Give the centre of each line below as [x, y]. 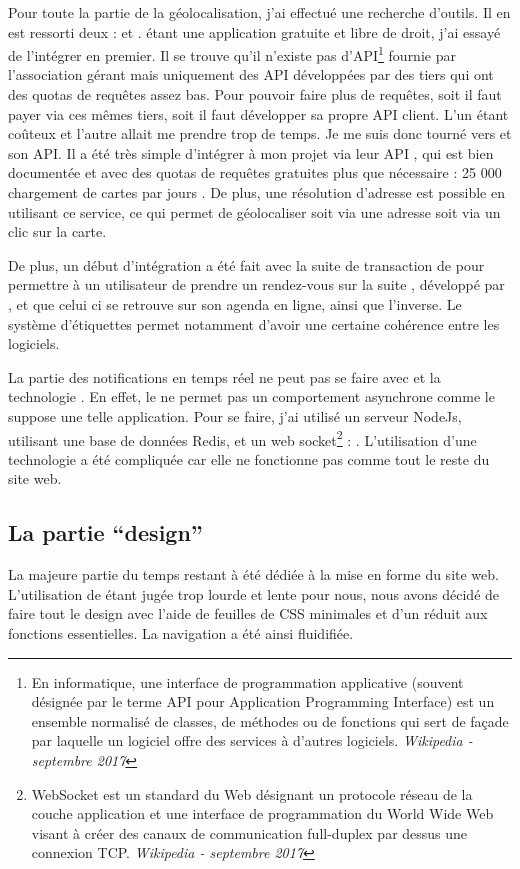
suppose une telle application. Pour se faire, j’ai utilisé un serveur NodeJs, [235, 415]
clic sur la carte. [57, 231]
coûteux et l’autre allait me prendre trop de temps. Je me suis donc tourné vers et [260, 133]
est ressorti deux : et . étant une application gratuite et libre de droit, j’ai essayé [254, 31]
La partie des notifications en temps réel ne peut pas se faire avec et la [224, 376]
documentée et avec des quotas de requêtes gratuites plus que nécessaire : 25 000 [255, 172]
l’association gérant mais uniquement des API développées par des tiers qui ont [251, 74]
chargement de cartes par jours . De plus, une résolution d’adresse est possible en [256, 192]
